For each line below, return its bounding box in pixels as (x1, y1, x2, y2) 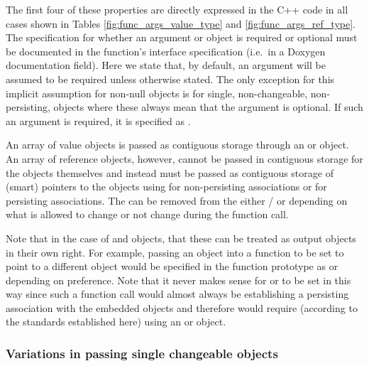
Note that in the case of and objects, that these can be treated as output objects (6, 230, 356, 245)
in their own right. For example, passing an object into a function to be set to (6, 244, 344, 259)
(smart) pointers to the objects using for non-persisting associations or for (6, 179, 327, 194)
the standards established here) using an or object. (6, 314, 226, 329)
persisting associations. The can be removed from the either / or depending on (6, 193, 348, 208)
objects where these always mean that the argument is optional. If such (53, 99, 363, 114)
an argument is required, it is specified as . (6, 113, 191, 128)
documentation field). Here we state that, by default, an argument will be (6, 58, 326, 72)
